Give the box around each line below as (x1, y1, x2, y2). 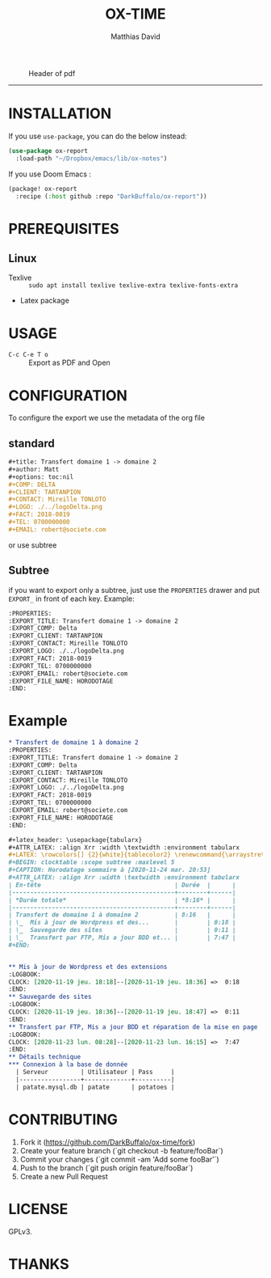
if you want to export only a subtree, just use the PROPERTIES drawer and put (8, 585, 261, 595)
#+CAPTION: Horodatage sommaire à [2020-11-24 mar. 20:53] (8, 866, 211, 874)
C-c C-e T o (8, 351, 48, 359)
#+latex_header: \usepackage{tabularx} (8, 836, 143, 844)
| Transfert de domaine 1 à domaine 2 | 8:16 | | (8, 911, 236, 919)
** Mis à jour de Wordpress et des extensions (8, 963, 168, 971)
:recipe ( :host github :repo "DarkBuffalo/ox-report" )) (15, 192, 207, 201)
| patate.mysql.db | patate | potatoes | (15, 1083, 175, 1091)
